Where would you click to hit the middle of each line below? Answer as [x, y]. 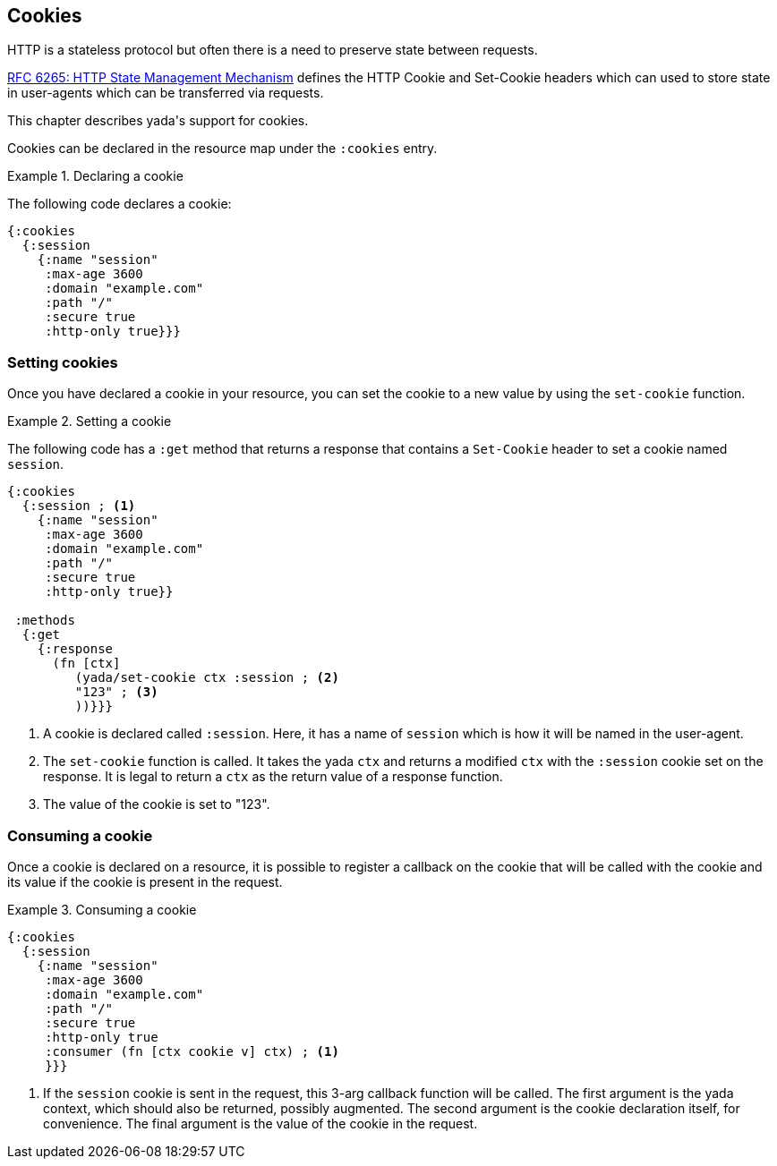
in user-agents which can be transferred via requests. [166, 93]
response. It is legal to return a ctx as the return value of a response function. [273, 777]
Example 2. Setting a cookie [90, 421]
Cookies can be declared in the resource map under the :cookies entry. [222, 149]
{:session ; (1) [79, 506]
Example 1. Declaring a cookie [95, 176]
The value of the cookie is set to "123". [157, 804]
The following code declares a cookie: [120, 204]
